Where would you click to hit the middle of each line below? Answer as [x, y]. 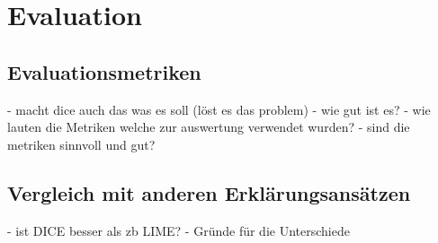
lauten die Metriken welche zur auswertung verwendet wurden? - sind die [209, 127]
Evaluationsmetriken [104, 71]
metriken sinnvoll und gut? [81, 144]
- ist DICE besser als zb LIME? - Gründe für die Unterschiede [179, 230]
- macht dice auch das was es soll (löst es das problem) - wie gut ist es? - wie [219, 109]
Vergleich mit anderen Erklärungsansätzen [209, 192]
